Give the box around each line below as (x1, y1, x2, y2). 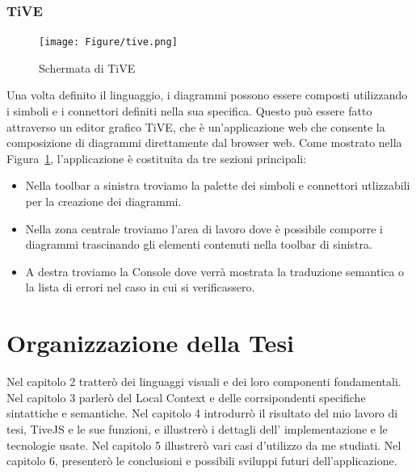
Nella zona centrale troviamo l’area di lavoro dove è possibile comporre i (25, 220, 383, 237)
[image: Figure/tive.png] (39, 36, 178, 48)
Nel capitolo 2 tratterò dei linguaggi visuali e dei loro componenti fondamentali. (6, 373, 401, 390)
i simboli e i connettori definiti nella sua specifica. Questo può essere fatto (6, 103, 372, 120)
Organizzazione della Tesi (6, 326, 295, 359)
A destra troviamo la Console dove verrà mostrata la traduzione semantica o (25, 262, 405, 279)
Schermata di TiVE (39, 59, 136, 76)
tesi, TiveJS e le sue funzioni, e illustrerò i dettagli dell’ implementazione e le (6, 420, 388, 437)
